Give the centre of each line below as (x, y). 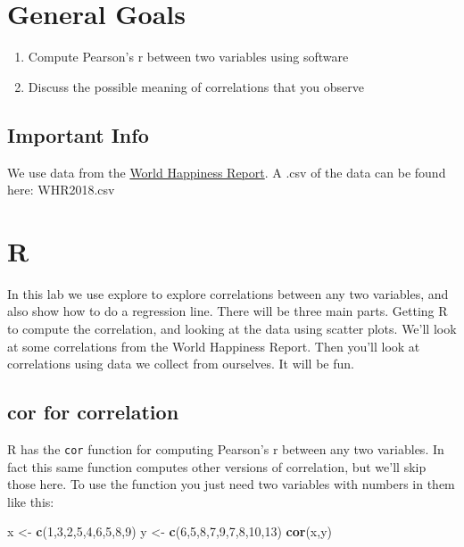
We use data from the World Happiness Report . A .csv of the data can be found (227, 172)
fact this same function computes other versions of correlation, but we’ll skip (217, 466)
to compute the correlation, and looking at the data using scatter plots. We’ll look (232, 329)
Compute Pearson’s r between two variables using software (188, 57)
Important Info (78, 134)
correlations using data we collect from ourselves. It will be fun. (181, 364)
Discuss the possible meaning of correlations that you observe (196, 86)
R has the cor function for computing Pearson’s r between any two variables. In (226, 449)
